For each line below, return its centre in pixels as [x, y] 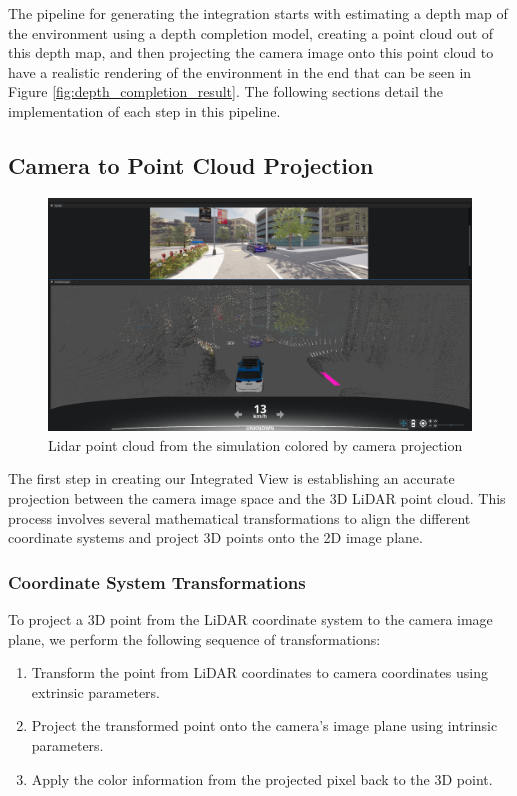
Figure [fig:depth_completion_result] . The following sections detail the [225, 91]
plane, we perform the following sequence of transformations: [194, 638]
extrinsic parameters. [96, 691]
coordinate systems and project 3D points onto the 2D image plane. [215, 537]
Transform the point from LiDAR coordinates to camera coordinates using [259, 672]
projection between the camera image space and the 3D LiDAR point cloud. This [257, 498]
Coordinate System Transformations [157, 581]
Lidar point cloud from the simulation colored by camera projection [255, 444]
